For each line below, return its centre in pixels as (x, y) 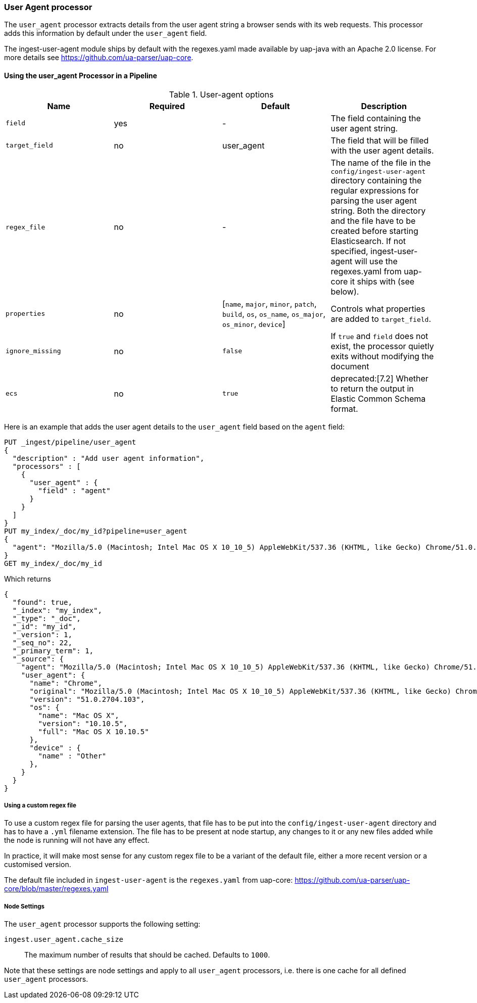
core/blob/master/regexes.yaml (56, 889)
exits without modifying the (382, 356)
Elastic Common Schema (378, 398)
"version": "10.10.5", (83, 723)
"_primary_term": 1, (53, 651)
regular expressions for (375, 190)
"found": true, (42, 602)
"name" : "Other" (72, 756)
